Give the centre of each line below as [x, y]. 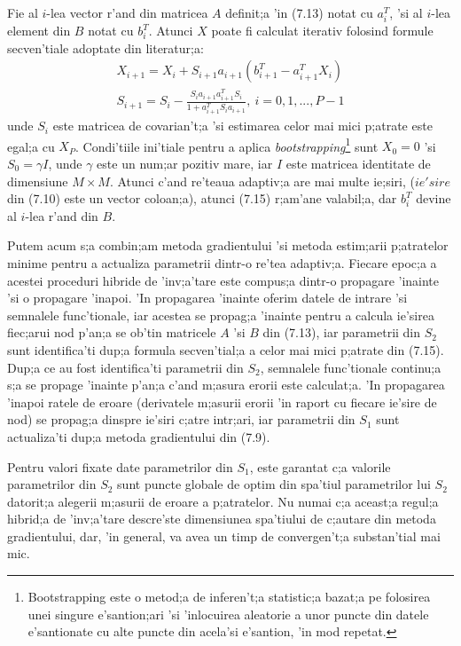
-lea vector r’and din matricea [127, 12]
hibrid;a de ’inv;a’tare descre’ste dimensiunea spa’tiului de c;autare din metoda [222, 519]
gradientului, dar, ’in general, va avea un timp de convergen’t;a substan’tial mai [224, 536]
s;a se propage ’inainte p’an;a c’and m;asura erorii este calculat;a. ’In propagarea [226, 385]
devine [434, 198]
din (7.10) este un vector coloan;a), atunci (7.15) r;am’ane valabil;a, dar [202, 198]
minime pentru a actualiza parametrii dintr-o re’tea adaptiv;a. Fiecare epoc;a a [222, 262]
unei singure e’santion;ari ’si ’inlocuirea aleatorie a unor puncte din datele [228, 614]
